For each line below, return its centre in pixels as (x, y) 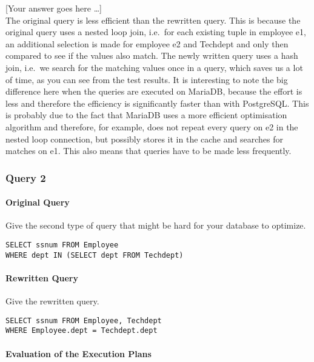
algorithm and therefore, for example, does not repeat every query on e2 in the (152, 126)
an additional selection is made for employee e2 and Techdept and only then (147, 43)
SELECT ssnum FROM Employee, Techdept (84, 320)
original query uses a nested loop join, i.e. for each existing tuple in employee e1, (156, 32)
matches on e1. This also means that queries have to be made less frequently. (149, 151)
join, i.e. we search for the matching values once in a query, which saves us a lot (154, 67)
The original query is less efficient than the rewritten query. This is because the (153, 20)
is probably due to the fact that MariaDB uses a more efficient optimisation (146, 115)
